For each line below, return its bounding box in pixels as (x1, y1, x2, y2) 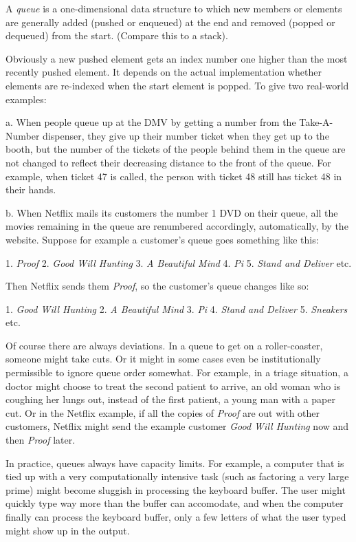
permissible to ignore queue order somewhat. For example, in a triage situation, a (5, 365, 348, 380)
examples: (5, 91, 47, 106)
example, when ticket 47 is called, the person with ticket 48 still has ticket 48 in (5, 169, 342, 183)
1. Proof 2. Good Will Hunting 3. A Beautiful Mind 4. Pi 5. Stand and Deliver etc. (5, 255, 352, 270)
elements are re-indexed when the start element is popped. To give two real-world (5, 78, 349, 92)
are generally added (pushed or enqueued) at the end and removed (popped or (5, 14, 335, 29)
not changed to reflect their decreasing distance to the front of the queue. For (5, 155, 331, 169)
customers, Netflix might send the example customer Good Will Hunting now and (5, 419, 349, 433)
